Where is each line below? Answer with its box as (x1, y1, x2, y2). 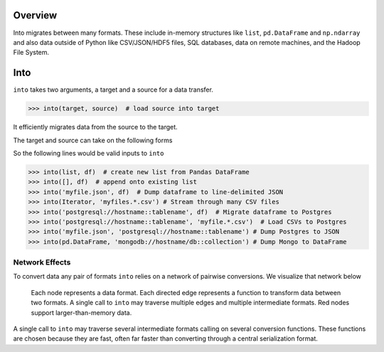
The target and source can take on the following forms (13, 136, 173, 144)
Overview (13, 9, 58, 21)
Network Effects (13, 257, 71, 267)
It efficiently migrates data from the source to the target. (13, 123, 178, 132)
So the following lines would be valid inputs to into (13, 149, 164, 157)
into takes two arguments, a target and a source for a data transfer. (13, 85, 213, 94)
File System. (13, 48, 50, 57)
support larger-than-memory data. (31, 308, 132, 316)
